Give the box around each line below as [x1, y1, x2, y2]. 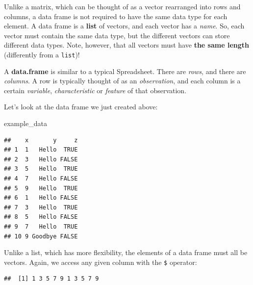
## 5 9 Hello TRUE [4, 184, 78, 192]
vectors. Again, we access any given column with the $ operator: [4, 257, 197, 267]
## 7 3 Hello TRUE [4, 204, 78, 211]
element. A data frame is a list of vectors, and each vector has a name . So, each [4, 21, 245, 31]
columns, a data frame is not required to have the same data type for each [4, 11, 228, 21]
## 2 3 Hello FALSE [4, 155, 78, 163]
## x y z [4, 136, 78, 144]
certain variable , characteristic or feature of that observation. [4, 85, 187, 95]
